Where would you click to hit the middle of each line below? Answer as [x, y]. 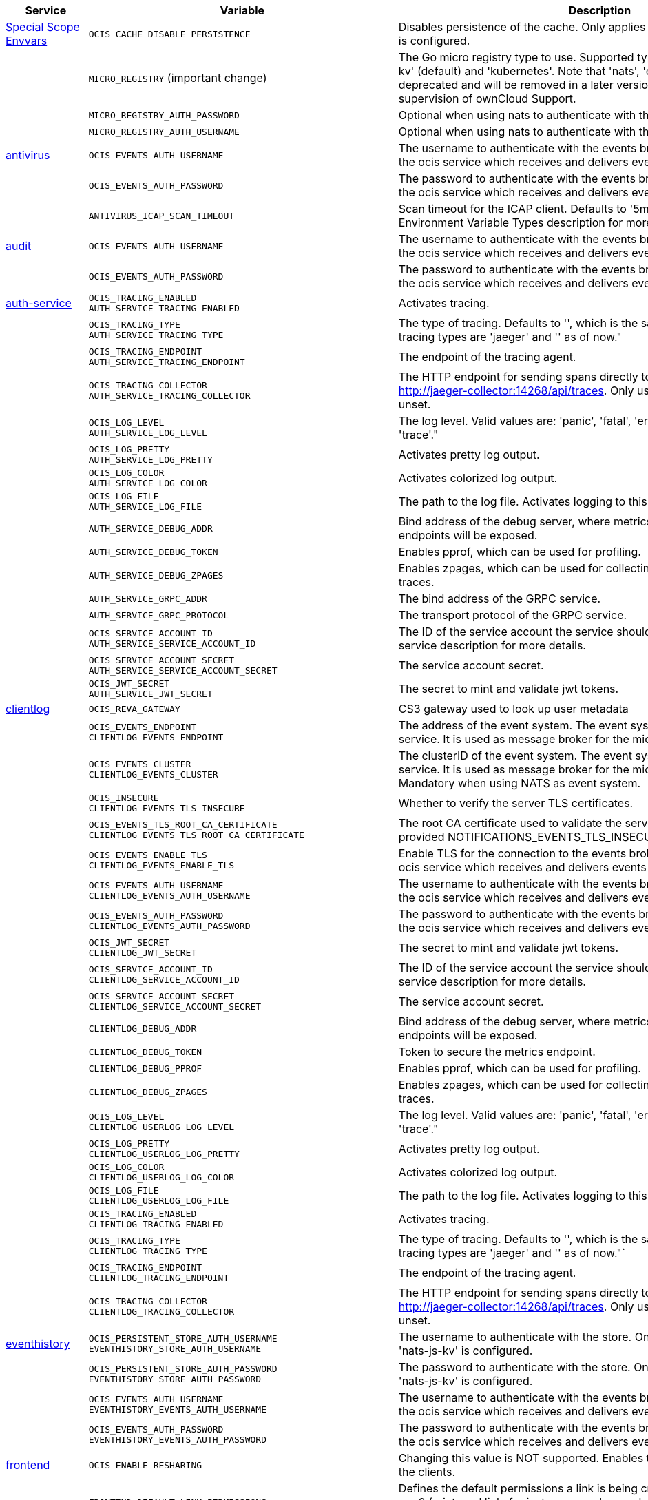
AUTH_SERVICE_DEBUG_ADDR [150, 528]
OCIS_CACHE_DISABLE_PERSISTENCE [169, 34]
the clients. [427, 1472]
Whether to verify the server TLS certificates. [516, 803]
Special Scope [43, 27]
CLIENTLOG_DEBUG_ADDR [143, 1028]
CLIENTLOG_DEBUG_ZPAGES [148, 1092]
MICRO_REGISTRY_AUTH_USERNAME [164, 132]
